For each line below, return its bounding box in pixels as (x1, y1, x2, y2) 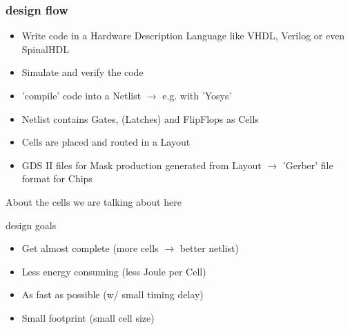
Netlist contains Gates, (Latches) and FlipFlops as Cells (21, 111, 259, 126)
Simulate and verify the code (21, 65, 144, 79)
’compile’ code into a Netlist (21, 88, 142, 102)
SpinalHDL (21, 41, 69, 56)
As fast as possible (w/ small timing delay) (21, 287, 204, 302)
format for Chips (21, 171, 93, 186)
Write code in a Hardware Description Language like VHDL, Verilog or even (21, 28, 345, 43)
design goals (6, 217, 57, 232)
